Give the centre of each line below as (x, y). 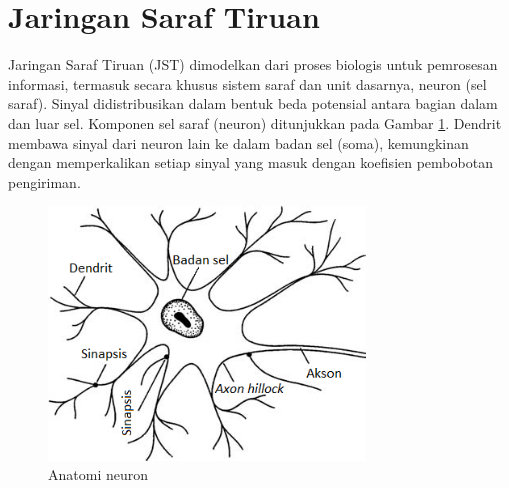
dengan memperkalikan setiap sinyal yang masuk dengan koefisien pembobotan (250, 162)
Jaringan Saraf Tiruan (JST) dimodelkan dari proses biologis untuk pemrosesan (253, 64)
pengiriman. (44, 181)
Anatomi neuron (98, 474)
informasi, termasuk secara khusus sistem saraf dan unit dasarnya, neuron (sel (247, 83)
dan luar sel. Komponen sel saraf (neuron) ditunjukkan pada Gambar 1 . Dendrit (255, 122)
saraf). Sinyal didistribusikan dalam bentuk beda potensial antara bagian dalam (253, 103)
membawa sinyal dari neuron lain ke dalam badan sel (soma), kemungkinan (238, 142)
